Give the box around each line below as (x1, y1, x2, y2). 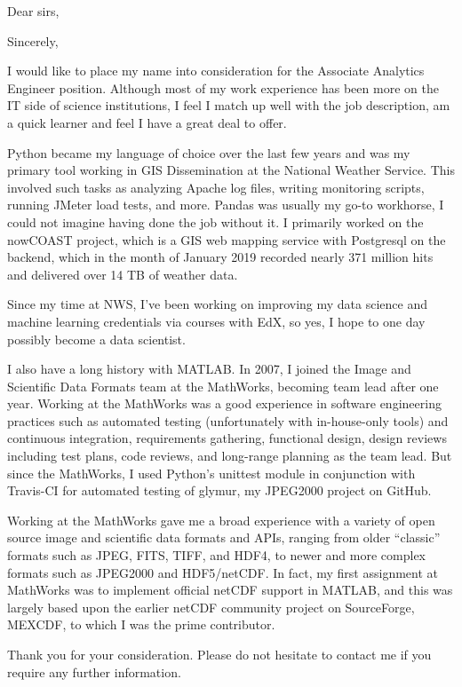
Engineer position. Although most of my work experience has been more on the (7, 78, 439, 97)
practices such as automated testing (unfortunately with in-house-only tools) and (7, 411, 449, 430)
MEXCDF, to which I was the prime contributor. (7, 615, 275, 634)
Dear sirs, (7, 2, 60, 20)
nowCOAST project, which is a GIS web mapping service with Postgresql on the (7, 230, 446, 249)
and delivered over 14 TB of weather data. (7, 265, 238, 283)
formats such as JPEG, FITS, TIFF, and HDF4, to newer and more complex (7, 546, 426, 565)
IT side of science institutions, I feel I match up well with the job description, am (7, 96, 450, 114)
